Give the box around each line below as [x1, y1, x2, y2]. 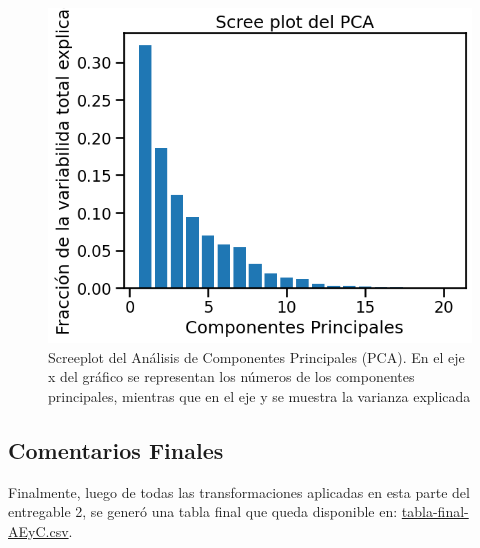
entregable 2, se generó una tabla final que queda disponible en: [8, 501, 398, 522]
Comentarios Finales [8, 434, 224, 465]
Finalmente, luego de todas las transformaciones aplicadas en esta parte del [8, 481, 470, 502]
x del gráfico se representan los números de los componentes [48, 366, 415, 387]
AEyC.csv [8, 520, 69, 541]
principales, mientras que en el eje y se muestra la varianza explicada [48, 385, 471, 406]
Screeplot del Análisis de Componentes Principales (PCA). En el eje [48, 346, 465, 367]
